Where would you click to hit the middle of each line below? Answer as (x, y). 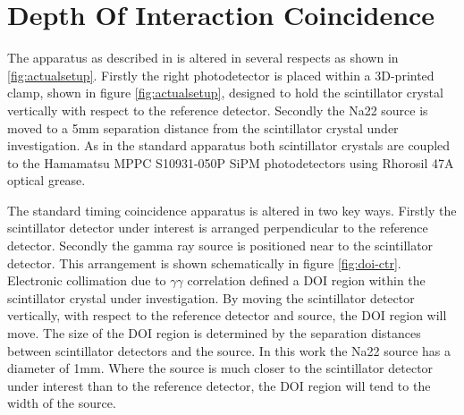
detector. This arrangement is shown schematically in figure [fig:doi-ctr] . (204, 263)
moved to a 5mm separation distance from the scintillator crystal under (203, 127)
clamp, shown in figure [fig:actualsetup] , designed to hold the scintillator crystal (225, 93)
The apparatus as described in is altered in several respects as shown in (203, 58)
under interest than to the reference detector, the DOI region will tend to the (219, 385)
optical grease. (46, 180)
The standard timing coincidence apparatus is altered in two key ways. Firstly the (232, 210)
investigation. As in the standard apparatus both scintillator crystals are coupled (229, 145)
